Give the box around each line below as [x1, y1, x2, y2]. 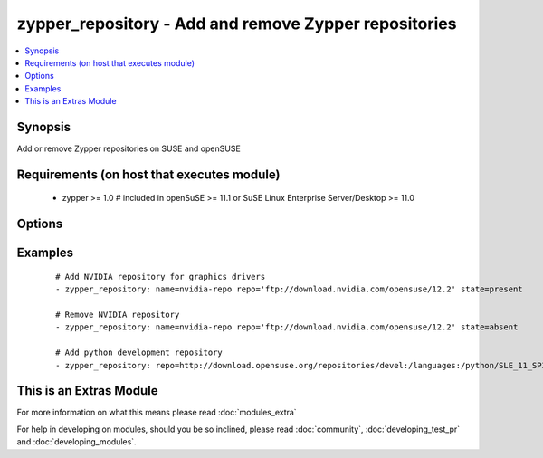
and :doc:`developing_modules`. [16, 436, 137, 447]
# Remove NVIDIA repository [55, 310, 180, 320]
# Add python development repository [55, 348, 224, 358]
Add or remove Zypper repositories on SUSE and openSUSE [16, 143, 242, 154]
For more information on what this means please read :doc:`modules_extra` [16, 407, 298, 418]
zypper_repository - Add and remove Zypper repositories [16, 14, 457, 33]
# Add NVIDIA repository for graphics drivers [55, 272, 266, 281]
